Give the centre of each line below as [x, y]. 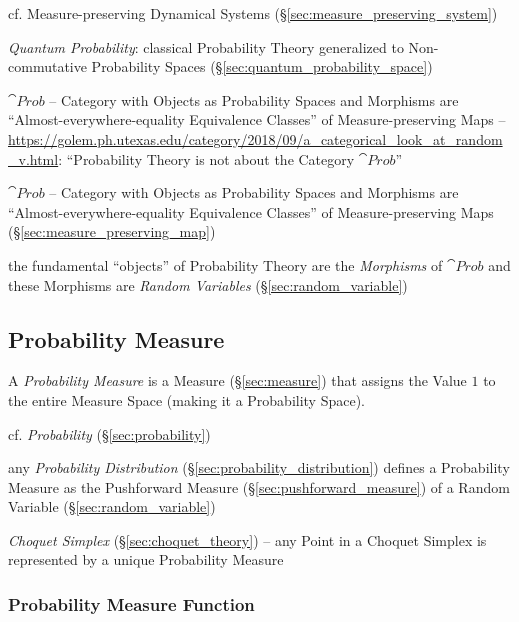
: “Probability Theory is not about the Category [206, 158]
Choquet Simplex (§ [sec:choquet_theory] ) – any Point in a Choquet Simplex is [247, 539]
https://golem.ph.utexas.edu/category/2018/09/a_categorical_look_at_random [255, 138]
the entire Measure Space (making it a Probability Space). [187, 399]
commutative [47, 66]
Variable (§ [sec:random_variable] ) [112, 506]
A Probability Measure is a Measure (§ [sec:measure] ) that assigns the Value [237, 380]
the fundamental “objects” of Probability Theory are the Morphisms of [225, 264]
